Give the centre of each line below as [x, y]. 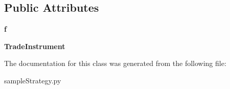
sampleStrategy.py [33, 80]
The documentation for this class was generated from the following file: [115, 63]
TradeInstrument [35, 46]
